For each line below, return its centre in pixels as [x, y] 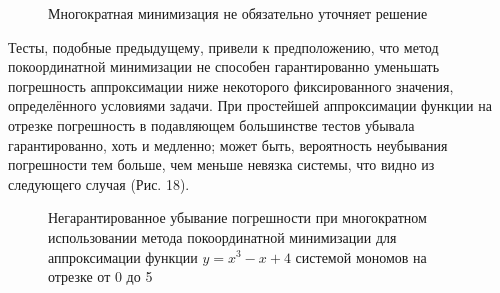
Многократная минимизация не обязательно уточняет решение [238, 13]
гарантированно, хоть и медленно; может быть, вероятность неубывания [228, 144]
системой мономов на [361, 256]
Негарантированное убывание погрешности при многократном [237, 217]
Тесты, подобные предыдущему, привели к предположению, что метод [223, 46]
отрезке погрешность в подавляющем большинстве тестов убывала [211, 124]
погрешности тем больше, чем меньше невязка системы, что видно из [221, 164]
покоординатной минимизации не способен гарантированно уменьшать [224, 66]
